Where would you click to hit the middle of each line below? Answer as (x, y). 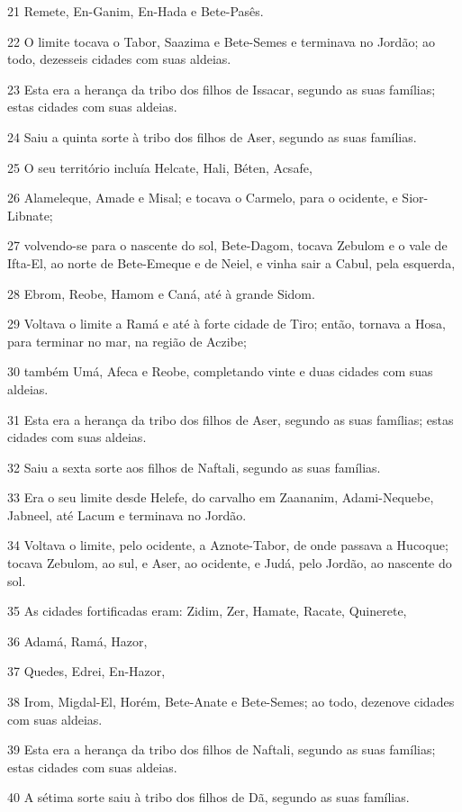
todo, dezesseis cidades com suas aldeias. (119, 59)
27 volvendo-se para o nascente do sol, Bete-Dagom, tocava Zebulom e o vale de (227, 245)
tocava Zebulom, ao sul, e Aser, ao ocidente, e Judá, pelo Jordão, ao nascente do (230, 563)
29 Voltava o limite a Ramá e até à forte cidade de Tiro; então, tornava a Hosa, (226, 324)
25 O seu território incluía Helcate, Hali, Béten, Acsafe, (160, 167)
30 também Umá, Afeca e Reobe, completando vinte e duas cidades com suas (220, 371)
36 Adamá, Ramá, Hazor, (77, 641)
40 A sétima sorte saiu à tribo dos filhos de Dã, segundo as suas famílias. (208, 797)
